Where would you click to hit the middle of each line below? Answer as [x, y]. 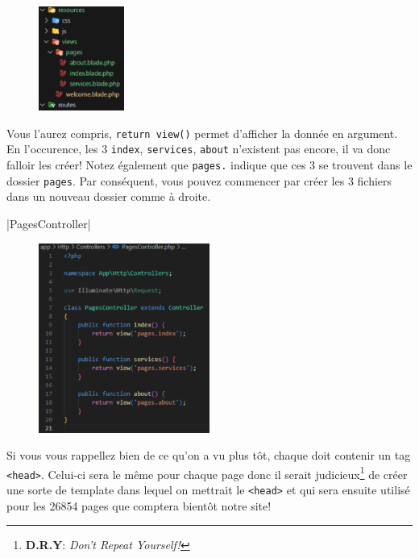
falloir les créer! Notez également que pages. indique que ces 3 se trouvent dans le [209, 165]
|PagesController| [49, 223]
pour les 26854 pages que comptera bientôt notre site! [139, 505]
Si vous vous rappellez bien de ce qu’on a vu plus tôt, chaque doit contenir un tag [209, 455]
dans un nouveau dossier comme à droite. [109, 196]
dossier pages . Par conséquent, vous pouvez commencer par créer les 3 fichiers [199, 180]
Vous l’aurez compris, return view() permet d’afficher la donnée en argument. [202, 133]
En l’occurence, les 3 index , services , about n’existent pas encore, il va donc [199, 149]
